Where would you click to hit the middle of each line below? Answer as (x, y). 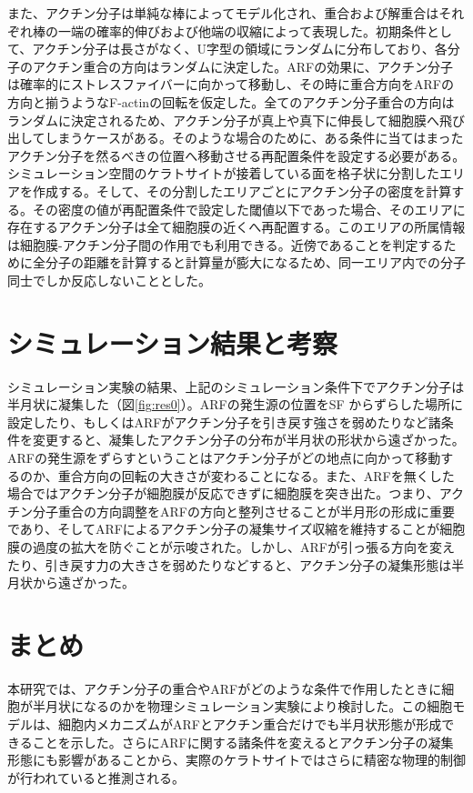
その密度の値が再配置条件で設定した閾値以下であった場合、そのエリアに (249, 209)
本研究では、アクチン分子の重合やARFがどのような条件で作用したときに (225, 688)
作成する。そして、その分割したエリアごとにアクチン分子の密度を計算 (242, 191)
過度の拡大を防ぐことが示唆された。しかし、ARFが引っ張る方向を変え (243, 546)
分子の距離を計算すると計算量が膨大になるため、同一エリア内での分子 (255, 262)
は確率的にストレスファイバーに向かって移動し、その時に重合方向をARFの (231, 84)
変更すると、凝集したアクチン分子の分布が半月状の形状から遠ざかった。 (248, 440)
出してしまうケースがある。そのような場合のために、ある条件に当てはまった (236, 138)
